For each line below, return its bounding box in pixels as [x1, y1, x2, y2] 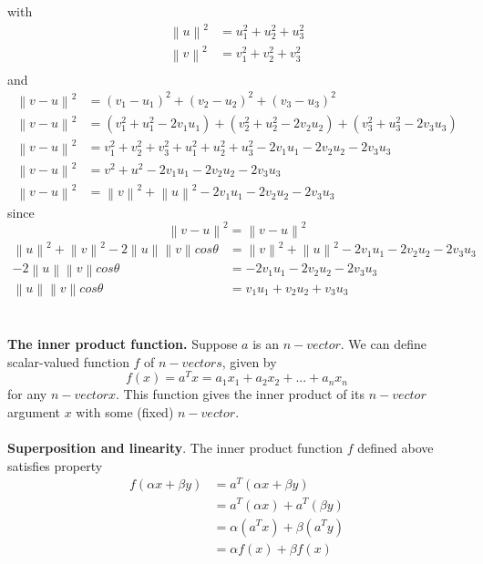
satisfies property [7, 456, 103, 475]
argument [7, 402, 60, 421]
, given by [221, 352, 277, 371]
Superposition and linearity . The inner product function [7, 438, 344, 457]
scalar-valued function [7, 352, 129, 371]
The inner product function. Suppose [7, 334, 238, 354]
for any [7, 385, 47, 404]
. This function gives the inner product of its [116, 385, 365, 404]
